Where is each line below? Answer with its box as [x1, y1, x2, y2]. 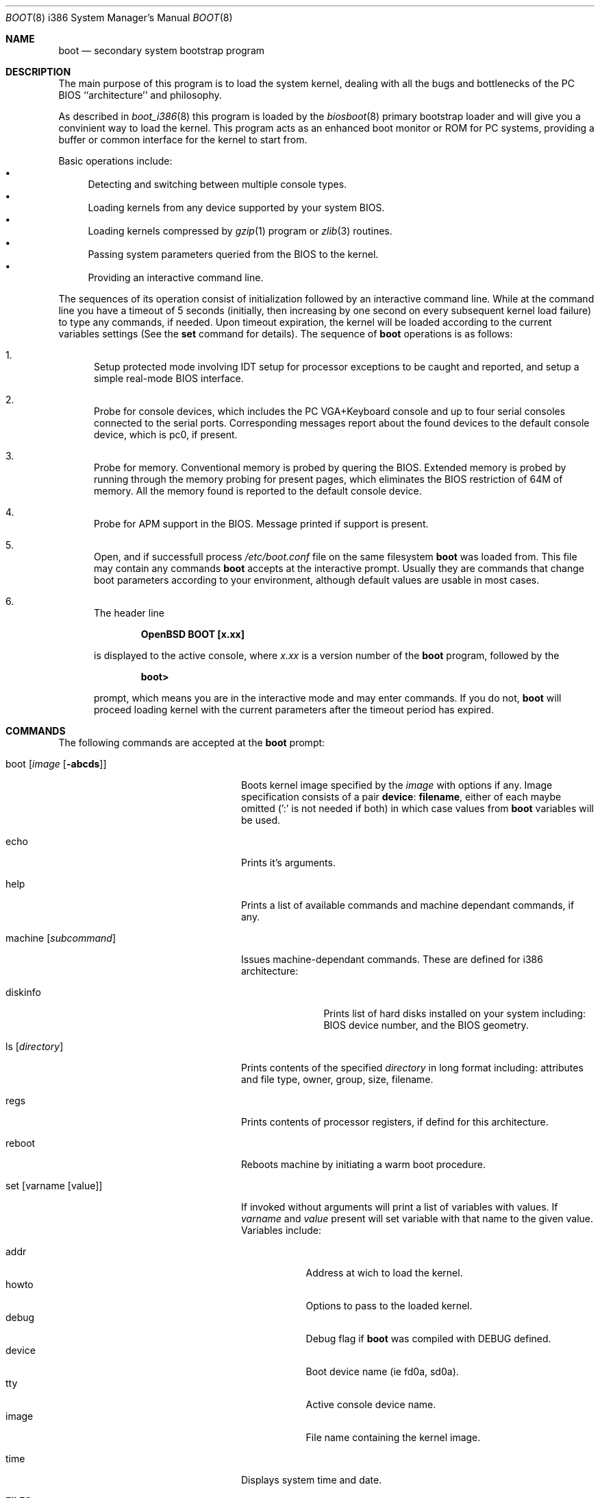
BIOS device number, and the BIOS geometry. [323, 1019, 529, 1031]
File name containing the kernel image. [305, 1431, 481, 1443]
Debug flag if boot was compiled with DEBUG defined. [305, 1333, 551, 1344]
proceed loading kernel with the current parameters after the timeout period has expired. [94, 704, 494, 715]
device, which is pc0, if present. [94, 429, 238, 440]
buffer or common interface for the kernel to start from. [58, 134, 308, 145]
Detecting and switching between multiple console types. [88, 178, 347, 190]
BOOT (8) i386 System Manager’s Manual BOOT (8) [5, 12, 233, 23]
